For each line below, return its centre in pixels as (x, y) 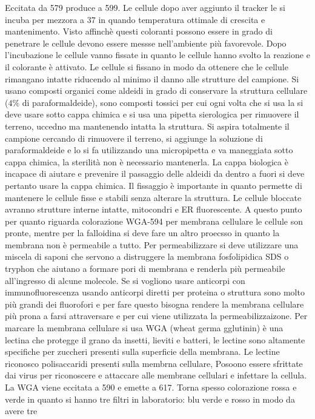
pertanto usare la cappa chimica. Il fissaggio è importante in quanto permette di (154, 185)
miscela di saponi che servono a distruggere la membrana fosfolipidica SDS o (147, 256)
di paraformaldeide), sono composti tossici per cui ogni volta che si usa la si (163, 102)
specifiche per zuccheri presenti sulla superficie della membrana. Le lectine (142, 351)
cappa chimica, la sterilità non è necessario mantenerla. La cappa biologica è (147, 161)
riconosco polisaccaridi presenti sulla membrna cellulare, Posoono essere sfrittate (154, 363)
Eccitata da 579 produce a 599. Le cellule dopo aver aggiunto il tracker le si (145, 7)
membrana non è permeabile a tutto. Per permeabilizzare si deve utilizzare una (152, 244)
